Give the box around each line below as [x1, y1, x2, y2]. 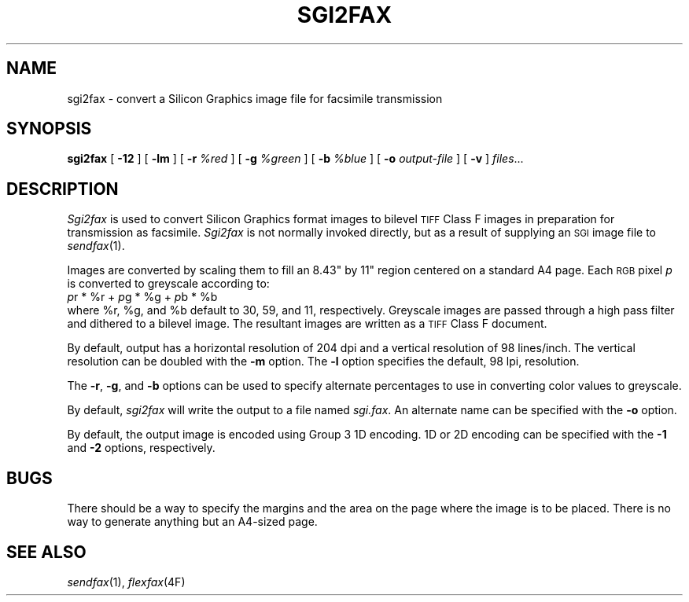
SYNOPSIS [6, 119, 92, 139]
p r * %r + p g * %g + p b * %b [67, 290, 218, 304]
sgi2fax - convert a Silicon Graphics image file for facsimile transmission [67, 91, 443, 105]
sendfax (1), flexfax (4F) [67, 574, 186, 589]
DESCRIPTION [6, 178, 119, 199]
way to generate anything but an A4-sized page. [67, 515, 318, 529]
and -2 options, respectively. [67, 441, 216, 455]
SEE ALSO [6, 541, 87, 562]
